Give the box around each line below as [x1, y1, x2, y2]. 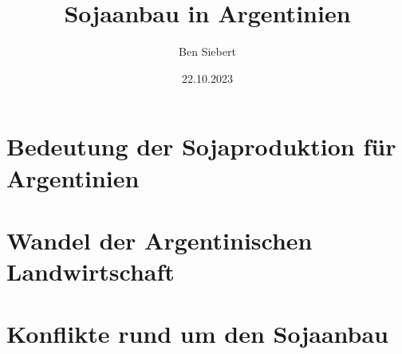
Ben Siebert [179, 43, 236, 60]
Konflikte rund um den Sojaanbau [6, 317, 388, 350]
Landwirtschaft [6, 255, 175, 288]
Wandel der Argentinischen [6, 223, 313, 256]
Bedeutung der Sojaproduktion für [6, 130, 396, 163]
